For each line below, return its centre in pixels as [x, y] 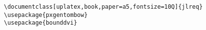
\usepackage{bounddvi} [41, 23]
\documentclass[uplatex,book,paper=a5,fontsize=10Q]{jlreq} [103, 7]
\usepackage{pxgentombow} [46, 15]
